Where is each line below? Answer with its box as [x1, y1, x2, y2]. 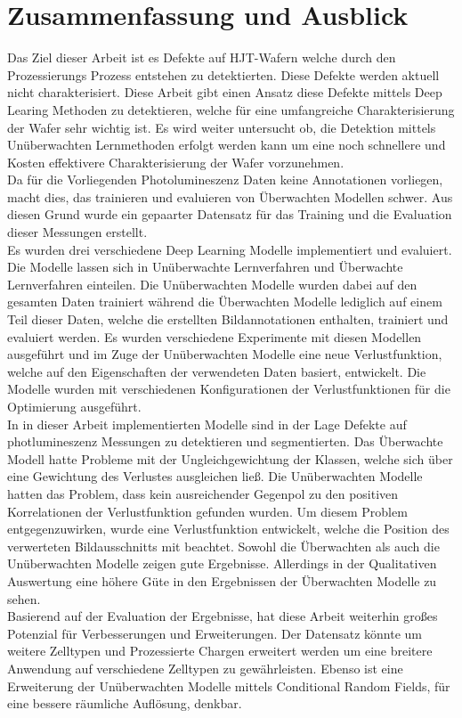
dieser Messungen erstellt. [7, 223, 148, 241]
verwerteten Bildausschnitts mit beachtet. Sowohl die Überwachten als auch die [7, 536, 440, 555]
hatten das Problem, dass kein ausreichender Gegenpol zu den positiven [7, 484, 399, 502]
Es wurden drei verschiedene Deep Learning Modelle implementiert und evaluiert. [7, 240, 452, 258]
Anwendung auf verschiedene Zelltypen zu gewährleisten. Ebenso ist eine [7, 658, 403, 677]
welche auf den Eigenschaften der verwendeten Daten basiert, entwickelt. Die [7, 362, 426, 380]
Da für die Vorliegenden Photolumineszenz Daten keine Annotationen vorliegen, [7, 170, 443, 189]
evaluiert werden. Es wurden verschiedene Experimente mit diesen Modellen [7, 327, 422, 346]
